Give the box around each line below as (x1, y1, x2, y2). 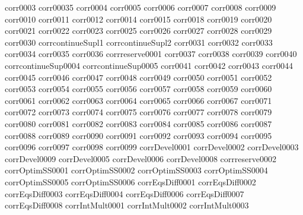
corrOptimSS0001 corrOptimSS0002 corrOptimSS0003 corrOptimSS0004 (5, 164, 268, 176)
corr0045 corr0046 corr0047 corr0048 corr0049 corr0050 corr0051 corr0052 (5, 71, 272, 83)
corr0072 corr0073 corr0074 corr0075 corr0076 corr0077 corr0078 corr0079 (5, 106, 272, 118)
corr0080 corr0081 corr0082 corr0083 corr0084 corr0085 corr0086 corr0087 (5, 117, 272, 129)
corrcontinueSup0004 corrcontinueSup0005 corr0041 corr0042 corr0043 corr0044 (5, 59, 293, 71)
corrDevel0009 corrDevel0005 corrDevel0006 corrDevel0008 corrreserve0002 (5, 152, 276, 165)
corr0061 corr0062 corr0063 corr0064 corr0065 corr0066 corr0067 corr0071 (5, 94, 272, 106)
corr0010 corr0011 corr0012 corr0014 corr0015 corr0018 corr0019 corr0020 (5, 12, 272, 25)
